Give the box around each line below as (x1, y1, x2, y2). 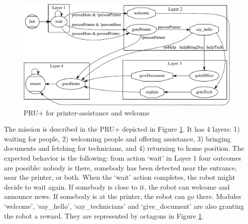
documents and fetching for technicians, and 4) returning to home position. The (4, 143, 245, 153)
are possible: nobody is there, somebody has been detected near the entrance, (4, 162, 237, 172)
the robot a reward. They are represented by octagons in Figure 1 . (4, 210, 204, 221)
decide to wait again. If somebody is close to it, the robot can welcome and (4, 181, 230, 192)
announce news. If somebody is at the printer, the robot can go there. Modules (4, 191, 242, 201)
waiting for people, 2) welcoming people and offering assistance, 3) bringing (4, 133, 231, 143)
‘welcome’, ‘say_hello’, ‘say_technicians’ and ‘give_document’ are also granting (4, 200, 244, 211)
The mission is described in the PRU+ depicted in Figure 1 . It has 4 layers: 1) (4, 124, 240, 134)
